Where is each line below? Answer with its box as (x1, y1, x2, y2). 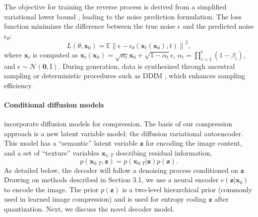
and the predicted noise (183, 21, 254, 31)
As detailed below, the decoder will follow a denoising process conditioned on (4, 164, 239, 175)
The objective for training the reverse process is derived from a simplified (4, 1, 227, 11)
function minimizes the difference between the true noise (4, 21, 176, 31)
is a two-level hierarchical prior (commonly (122, 184, 252, 194)
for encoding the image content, (145, 138, 242, 148)
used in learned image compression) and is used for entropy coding (4, 194, 206, 204)
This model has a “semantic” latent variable (4, 138, 138, 148)
